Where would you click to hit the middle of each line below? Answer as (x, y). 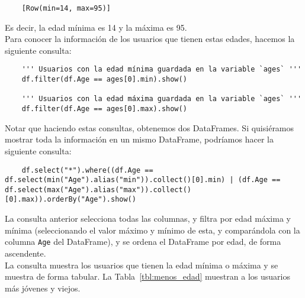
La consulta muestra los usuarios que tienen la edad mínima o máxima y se (142, 265)
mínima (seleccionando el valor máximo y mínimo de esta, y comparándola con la (152, 230)
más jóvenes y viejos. (43, 288)
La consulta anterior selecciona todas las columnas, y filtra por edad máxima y (148, 218)
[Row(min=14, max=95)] (66, 8)
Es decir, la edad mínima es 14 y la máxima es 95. (96, 27)
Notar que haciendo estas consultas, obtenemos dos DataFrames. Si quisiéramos (150, 127)
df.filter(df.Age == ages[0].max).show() (104, 109)
